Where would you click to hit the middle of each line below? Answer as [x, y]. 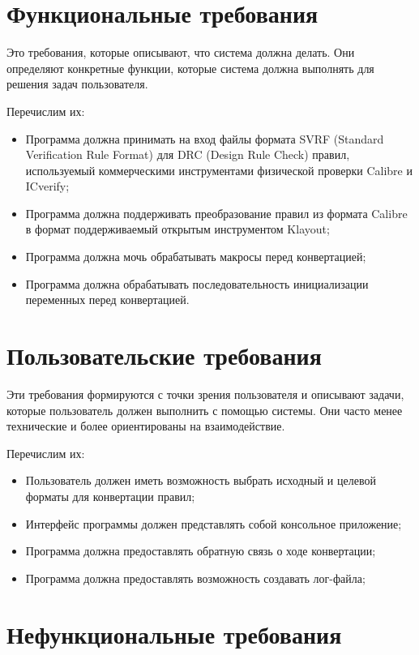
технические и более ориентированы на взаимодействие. [146, 426]
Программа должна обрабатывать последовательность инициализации [197, 283]
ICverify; [47, 186]
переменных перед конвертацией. [107, 300]
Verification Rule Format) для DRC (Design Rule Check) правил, [188, 154]
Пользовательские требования [164, 355]
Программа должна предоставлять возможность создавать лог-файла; [195, 578]
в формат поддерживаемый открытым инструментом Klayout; [177, 229]
